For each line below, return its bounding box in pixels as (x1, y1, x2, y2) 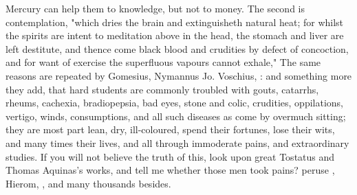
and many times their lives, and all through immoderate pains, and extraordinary (6, 135, 349, 150)
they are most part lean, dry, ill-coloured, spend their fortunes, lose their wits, (6, 122, 335, 137)
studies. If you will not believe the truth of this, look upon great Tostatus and (6, 149, 335, 163)
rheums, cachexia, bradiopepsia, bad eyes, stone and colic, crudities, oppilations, (6, 95, 343, 110)
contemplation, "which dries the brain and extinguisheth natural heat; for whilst (6, 14, 344, 29)
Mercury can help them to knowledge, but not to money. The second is (6, 1, 305, 15)
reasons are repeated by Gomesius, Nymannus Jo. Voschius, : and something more (6, 68, 352, 82)
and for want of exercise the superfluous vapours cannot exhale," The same (6, 55, 321, 69)
